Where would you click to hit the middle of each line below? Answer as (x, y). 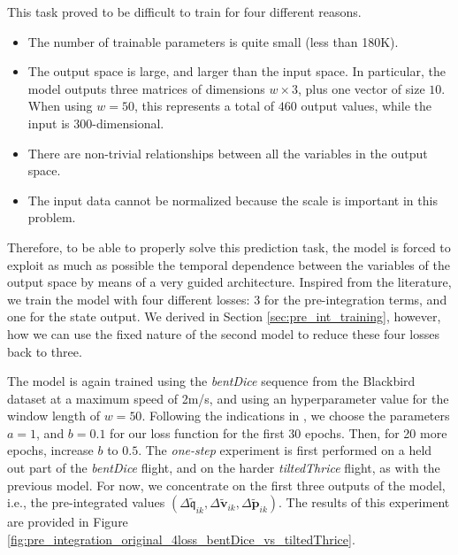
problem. (52, 217)
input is (49, 123)
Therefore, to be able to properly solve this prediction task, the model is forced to (229, 247)
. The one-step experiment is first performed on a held (285, 450)
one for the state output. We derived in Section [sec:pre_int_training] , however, (224, 316)
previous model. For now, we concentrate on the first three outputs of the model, (226, 485)
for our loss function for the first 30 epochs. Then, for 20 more (279, 432)
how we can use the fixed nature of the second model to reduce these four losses (223, 333)
